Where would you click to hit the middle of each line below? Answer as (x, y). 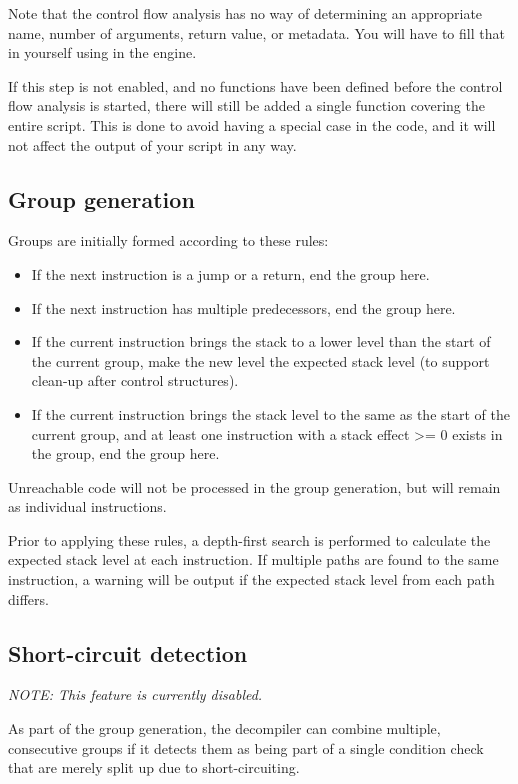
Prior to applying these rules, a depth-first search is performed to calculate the (249, 539)
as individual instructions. (87, 506)
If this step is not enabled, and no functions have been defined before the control (255, 85)
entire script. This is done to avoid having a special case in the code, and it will (252, 124)
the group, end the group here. (125, 453)
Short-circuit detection (128, 652)
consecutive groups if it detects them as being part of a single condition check (246, 747)
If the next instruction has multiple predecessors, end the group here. (243, 307)
